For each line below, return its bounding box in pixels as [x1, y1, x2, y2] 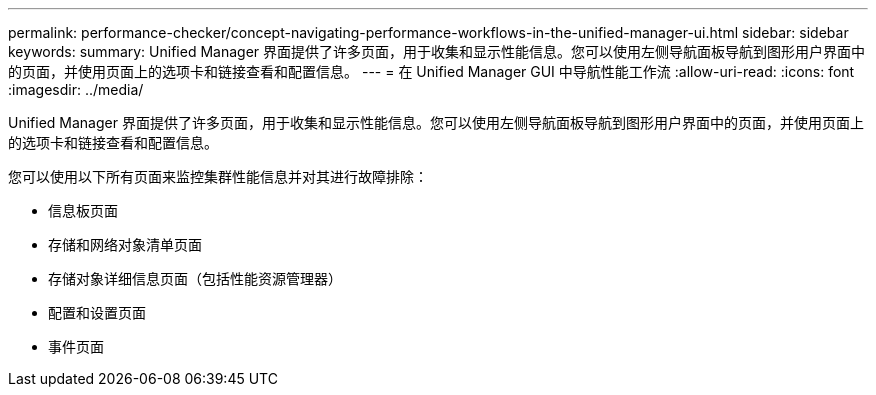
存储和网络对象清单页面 [48, 236, 202, 253]
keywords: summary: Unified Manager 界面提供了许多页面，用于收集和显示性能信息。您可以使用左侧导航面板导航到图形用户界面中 [8, 43, 865, 60]
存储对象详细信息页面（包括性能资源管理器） [48, 270, 342, 287]
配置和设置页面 [48, 304, 146, 321]
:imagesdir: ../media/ [8, 81, 144, 98]
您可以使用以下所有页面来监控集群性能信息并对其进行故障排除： [8, 168, 428, 185]
